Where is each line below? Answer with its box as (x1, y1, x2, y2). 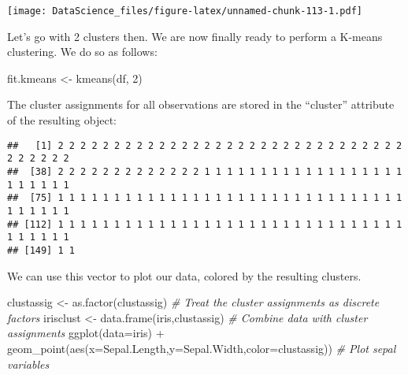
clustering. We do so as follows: (7, 43, 158, 60)
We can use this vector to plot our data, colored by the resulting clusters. (7, 267, 362, 284)
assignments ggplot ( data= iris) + (7, 325, 165, 341)
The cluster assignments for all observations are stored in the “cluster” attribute (7, 96, 395, 113)
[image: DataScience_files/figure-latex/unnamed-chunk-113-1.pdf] (7, 6, 363, 17)
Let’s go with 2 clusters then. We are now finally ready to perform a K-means (7, 28, 383, 44)
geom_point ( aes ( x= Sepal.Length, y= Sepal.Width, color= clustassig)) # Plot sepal (7, 340, 396, 356)
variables (7, 355, 50, 372)
